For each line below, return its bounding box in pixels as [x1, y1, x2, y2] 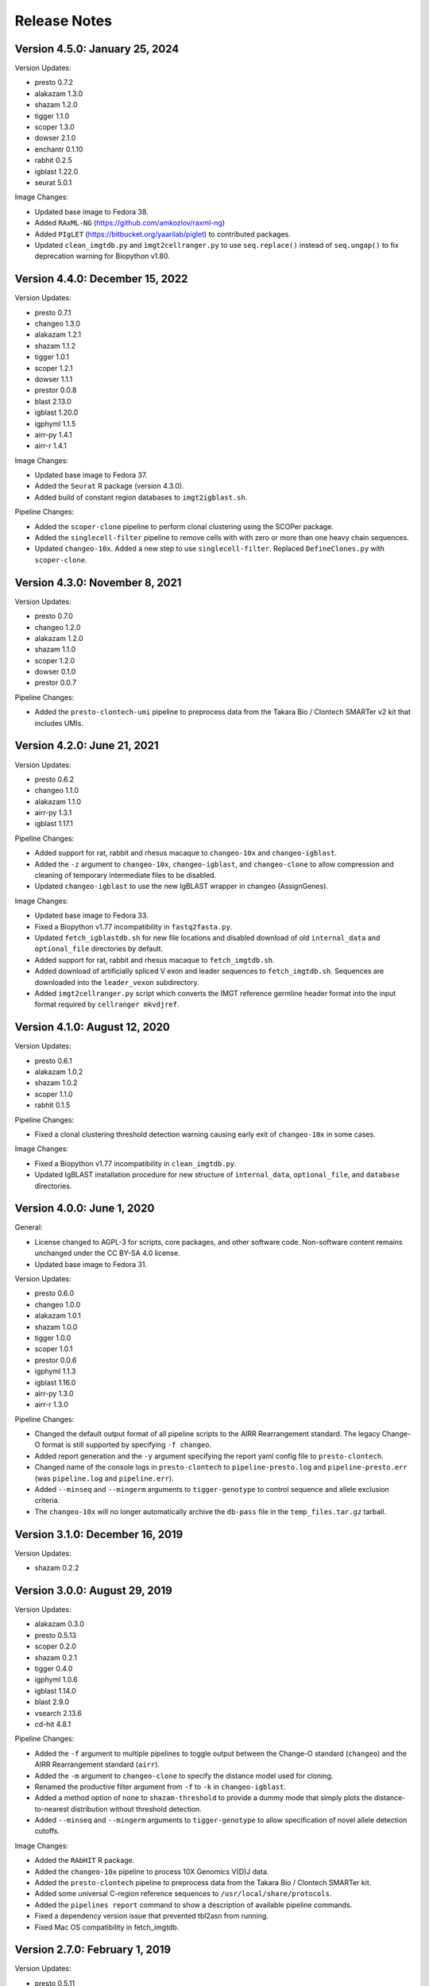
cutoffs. [34, 1826, 60, 1836]
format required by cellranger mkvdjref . [34, 999, 180, 1009]
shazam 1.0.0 [34, 1322, 78, 1331]
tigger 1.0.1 [34, 352, 69, 361]
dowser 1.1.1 [34, 374, 73, 384]
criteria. [34, 1496, 60, 1505]
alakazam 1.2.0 [34, 633, 83, 643]
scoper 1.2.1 [34, 363, 73, 373]
